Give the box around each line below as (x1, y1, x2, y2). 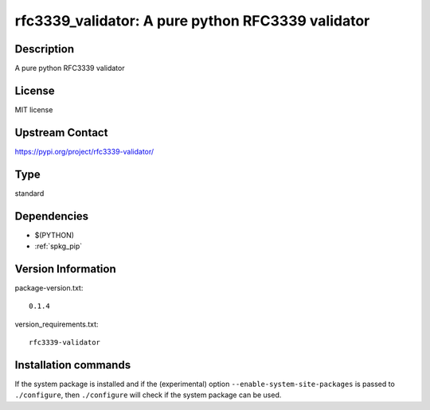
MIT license (14, 104, 53, 115)
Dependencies (14, 209, 89, 223)
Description (14, 42, 75, 56)
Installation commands (14, 358, 131, 372)
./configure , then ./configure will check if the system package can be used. (14, 390, 282, 400)
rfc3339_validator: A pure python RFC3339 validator (14, 12, 370, 29)
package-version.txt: (14, 283, 84, 292)
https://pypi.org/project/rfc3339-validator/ (14, 146, 154, 156)
